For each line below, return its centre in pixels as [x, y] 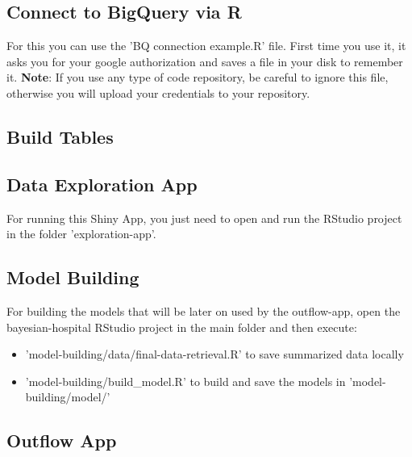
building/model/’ [68, 397]
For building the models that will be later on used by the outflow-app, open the [204, 310]
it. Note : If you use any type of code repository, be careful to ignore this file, [198, 77]
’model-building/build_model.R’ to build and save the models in [185, 381]
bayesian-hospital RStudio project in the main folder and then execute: [182, 327]
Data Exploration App [102, 184]
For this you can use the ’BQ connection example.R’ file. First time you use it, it [206, 46]
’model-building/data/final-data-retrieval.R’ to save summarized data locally [214, 354]
